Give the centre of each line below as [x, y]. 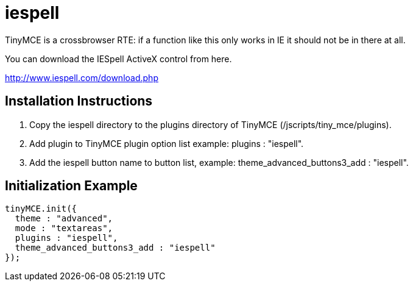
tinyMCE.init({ [41, 209]
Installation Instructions [79, 101]
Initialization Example [71, 186]
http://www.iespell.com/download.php [82, 77]
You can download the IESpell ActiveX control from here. [118, 59]
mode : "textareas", [64, 228]
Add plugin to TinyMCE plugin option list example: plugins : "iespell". [167, 143]
